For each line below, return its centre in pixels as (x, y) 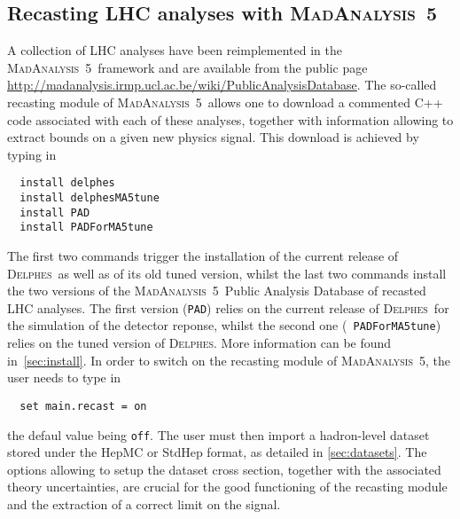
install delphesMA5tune (90, 198)
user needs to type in (64, 377)
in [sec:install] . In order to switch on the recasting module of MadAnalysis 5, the (229, 360)
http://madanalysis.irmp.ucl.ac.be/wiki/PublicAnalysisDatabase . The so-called (222, 85)
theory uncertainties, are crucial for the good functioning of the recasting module (227, 487)
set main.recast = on (83, 406)
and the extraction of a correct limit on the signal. (144, 503)
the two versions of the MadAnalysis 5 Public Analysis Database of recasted (217, 291)
